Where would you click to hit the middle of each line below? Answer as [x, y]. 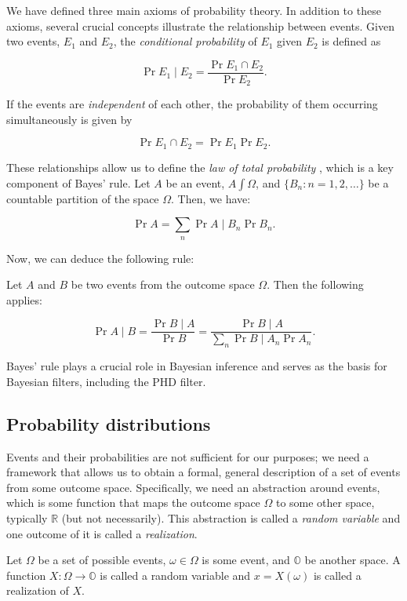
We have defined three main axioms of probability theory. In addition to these [194, 10]
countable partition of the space [83, 198]
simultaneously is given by [69, 119]
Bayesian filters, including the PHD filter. [106, 381]
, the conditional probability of [185, 41]
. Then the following [315, 284]
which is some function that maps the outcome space [133, 503]
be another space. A [352, 560]
